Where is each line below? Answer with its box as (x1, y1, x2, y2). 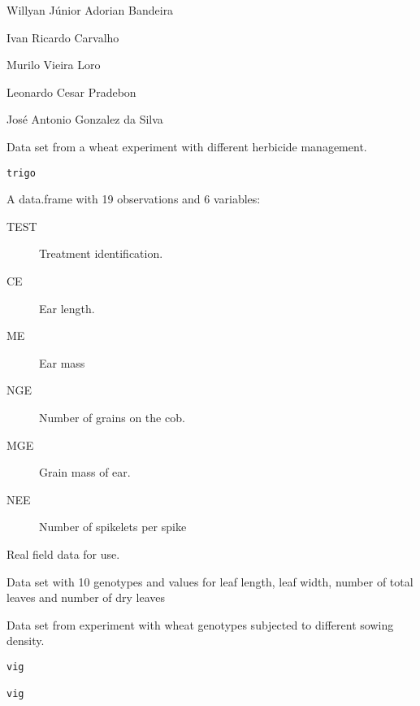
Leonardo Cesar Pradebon (6, 83, 136, 100)
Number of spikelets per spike (39, 518, 187, 535)
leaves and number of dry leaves (6, 589, 166, 606)
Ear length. (39, 299, 95, 316)
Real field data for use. (6, 545, 120, 562)
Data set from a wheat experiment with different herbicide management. (6, 137, 367, 155)
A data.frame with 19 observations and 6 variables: (6, 190, 261, 207)
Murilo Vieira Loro (6, 56, 101, 73)
